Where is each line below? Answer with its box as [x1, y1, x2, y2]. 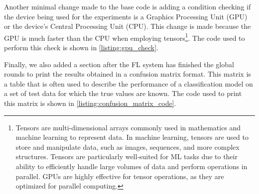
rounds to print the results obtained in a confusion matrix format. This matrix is [4, 69, 251, 79]
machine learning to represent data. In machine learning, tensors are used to [15, 132, 249, 142]
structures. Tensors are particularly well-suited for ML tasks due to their [15, 151, 238, 162]
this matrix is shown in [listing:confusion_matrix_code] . [4, 98, 176, 108]
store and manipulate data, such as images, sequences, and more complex [15, 141, 240, 152]
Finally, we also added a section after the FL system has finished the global [4, 59, 234, 69]
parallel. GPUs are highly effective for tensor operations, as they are [15, 171, 224, 181]
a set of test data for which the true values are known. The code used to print [4, 88, 242, 98]
